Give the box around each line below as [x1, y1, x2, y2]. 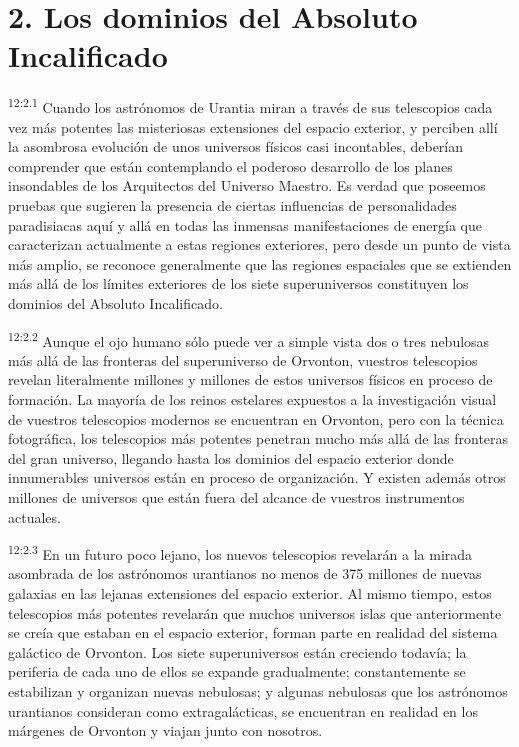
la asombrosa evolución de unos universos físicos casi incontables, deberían [8, 136, 464, 157]
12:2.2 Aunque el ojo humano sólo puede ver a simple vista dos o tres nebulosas [8, 327, 490, 351]
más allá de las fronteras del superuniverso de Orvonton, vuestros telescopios [8, 349, 478, 370]
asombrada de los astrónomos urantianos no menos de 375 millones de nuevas [8, 563, 482, 584]
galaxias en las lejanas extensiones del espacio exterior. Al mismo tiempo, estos [8, 582, 492, 603]
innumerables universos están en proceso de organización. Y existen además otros [8, 467, 506, 488]
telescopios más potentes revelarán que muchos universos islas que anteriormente [8, 602, 502, 623]
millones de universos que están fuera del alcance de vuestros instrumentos [8, 486, 465, 507]
